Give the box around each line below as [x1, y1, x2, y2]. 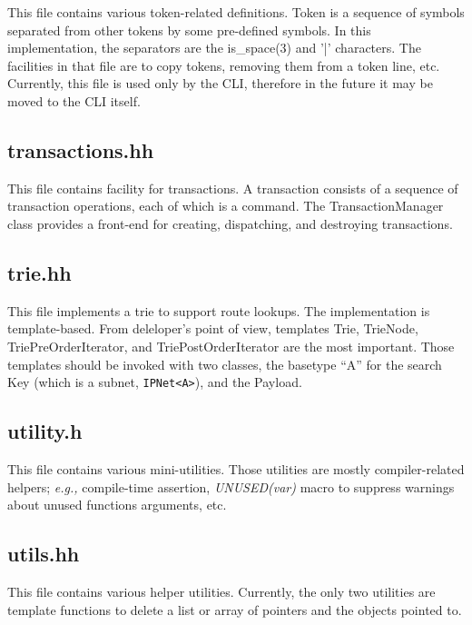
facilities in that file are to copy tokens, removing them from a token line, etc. [7, 55, 440, 74]
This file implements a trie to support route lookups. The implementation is [7, 301, 430, 320]
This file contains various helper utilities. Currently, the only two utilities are [7, 581, 436, 600]
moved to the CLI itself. [7, 91, 141, 110]
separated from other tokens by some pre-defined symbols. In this [7, 20, 371, 39]
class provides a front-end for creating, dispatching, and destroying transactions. [7, 213, 453, 233]
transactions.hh [7, 135, 154, 164]
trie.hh [7, 258, 72, 286]
